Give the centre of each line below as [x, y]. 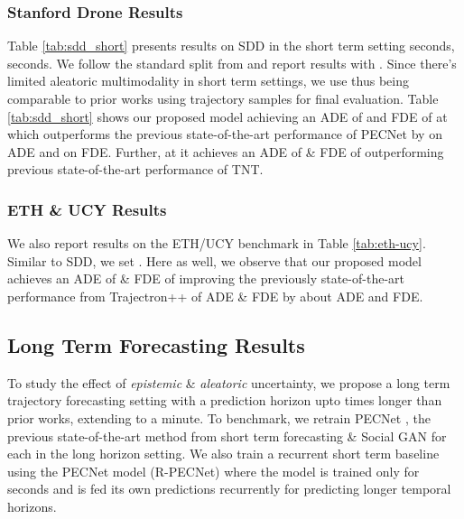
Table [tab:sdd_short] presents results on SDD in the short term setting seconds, [231, 46]
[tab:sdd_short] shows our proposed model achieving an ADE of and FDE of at [227, 116]
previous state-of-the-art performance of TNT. [135, 169]
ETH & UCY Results [87, 209]
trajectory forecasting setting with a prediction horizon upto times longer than [225, 400]
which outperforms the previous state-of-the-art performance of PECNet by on [225, 134]
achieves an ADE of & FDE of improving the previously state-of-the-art [206, 278]
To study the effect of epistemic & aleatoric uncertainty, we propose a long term [229, 382]
